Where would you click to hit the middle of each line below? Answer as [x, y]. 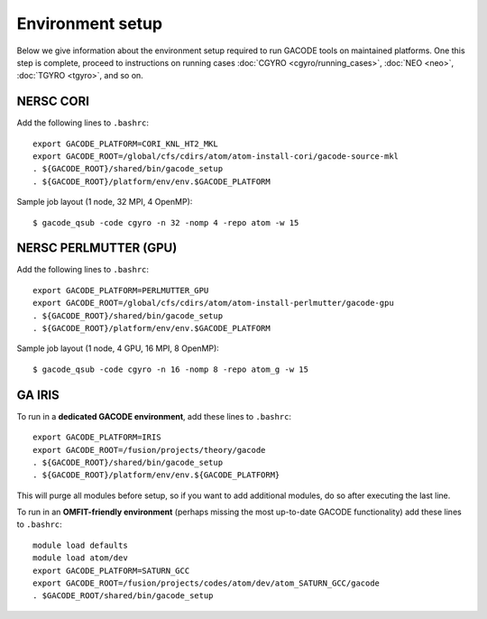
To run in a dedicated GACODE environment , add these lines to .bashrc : [154, 416]
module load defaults [80, 545]
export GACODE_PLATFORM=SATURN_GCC [111, 570]
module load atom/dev [80, 558]
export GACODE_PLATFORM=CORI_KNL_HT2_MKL [125, 143]
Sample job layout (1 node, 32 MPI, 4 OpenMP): [105, 202]
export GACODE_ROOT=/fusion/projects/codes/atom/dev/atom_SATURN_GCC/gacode [207, 583]
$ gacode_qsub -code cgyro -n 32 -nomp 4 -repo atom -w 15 [166, 222]
